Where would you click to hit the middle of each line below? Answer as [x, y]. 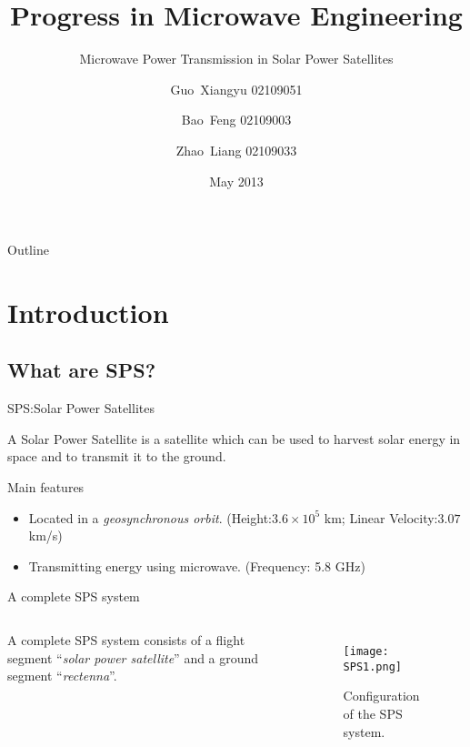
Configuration [381, 696]
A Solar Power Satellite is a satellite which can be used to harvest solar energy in [234, 438]
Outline [28, 250]
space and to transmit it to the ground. [117, 456]
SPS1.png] [372, 666]
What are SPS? [82, 370]
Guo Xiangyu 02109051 [236, 89]
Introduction [88, 312]
